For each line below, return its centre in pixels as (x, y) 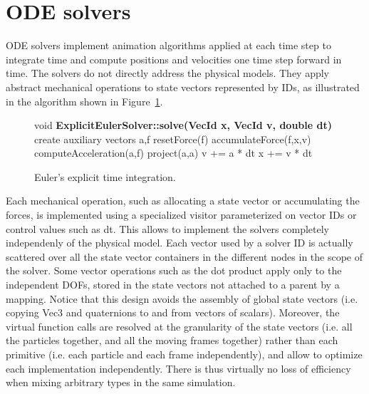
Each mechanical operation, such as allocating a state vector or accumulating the (183, 201)
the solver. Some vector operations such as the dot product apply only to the (174, 270)
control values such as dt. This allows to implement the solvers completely (167, 228)
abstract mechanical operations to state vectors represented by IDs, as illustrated (183, 87)
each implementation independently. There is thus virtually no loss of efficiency (178, 368)
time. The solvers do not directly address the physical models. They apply (168, 73)
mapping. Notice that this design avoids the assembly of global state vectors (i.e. (182, 298)
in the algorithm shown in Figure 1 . (84, 101)
